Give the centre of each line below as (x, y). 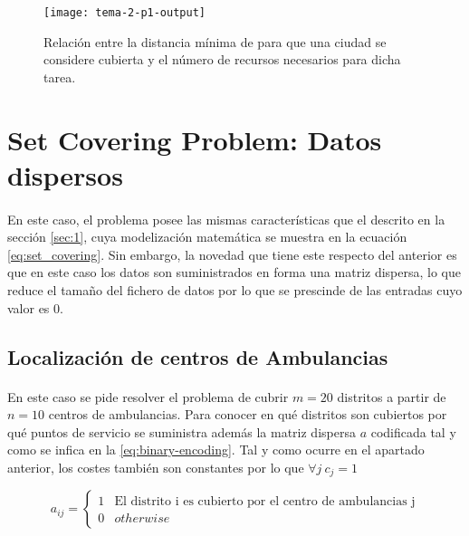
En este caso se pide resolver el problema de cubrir (148, 396)
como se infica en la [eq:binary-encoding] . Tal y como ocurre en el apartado (216, 450)
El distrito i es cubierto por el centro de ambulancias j (265, 502)
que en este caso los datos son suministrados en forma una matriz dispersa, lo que (234, 272)
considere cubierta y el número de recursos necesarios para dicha (222, 59)
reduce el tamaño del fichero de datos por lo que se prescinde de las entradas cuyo (235, 289)
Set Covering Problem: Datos (195, 139)
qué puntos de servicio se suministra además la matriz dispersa (182, 431)
